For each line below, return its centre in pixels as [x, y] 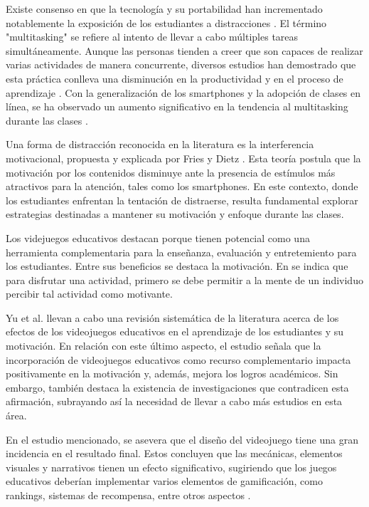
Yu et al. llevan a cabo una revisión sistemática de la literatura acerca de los [172, 317]
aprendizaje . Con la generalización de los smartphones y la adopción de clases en [183, 92]
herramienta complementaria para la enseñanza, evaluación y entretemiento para [181, 252]
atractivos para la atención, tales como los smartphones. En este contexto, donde [182, 186]
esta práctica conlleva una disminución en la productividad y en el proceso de [175, 78]
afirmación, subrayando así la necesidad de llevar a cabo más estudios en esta [174, 401]
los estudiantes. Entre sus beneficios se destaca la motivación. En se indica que [177, 266]
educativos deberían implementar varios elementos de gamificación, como [164, 481]
